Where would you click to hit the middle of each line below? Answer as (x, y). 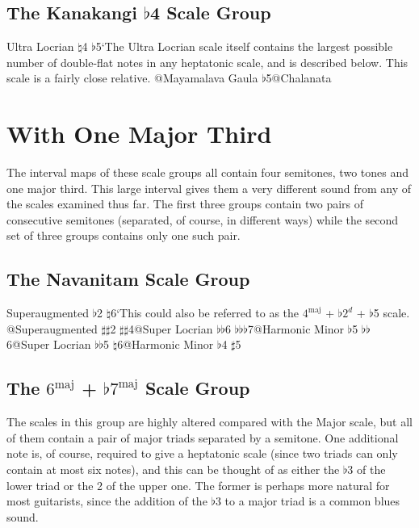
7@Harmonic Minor (296, 328)
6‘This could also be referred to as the (205, 313)
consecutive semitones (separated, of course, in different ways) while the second (203, 219)
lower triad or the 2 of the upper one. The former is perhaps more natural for (198, 485)
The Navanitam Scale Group (128, 279)
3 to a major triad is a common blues (308, 501)
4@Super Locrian (170, 328)
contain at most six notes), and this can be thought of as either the (173, 469)
